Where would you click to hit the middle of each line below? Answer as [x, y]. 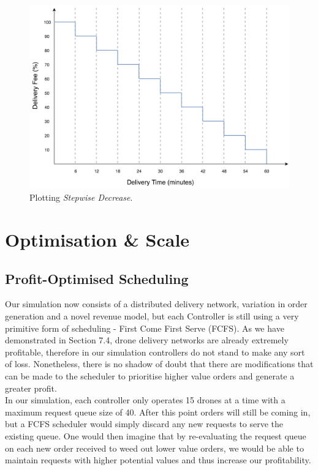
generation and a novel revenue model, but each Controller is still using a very [152, 315]
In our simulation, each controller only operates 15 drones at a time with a [145, 400]
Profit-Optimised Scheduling [97, 278]
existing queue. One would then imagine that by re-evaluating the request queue [156, 435]
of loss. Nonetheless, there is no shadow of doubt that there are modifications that [159, 364]
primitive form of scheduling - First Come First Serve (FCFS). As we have [145, 328]
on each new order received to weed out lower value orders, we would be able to [154, 448]
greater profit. [31, 388]
